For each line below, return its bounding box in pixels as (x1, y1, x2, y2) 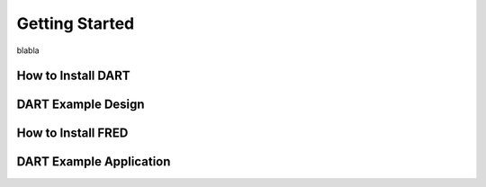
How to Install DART (16, 68, 130, 84)
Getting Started (16, 13, 135, 33)
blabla (16, 45, 40, 56)
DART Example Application (16, 154, 171, 170)
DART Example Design (16, 97, 145, 112)
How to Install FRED (16, 126, 129, 141)
